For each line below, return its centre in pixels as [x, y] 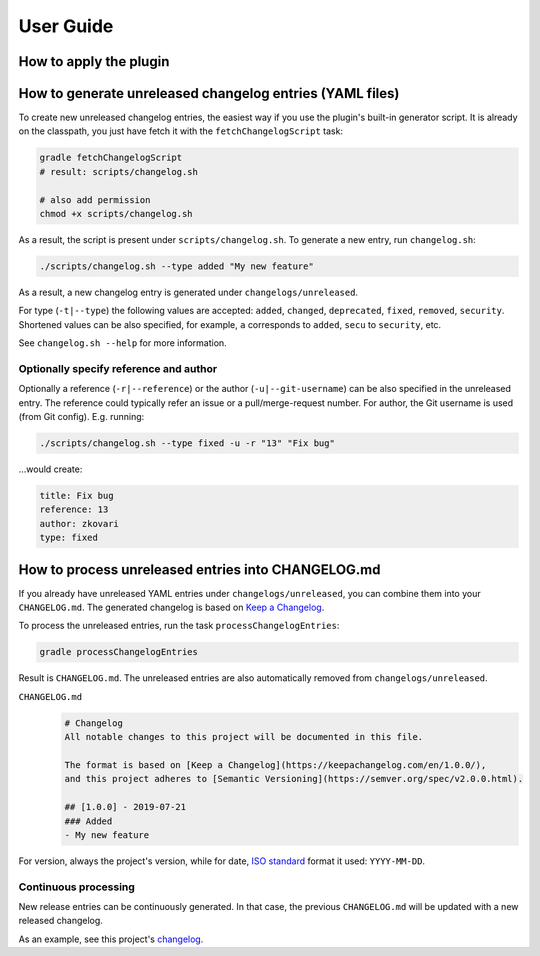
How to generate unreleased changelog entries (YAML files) [209, 93]
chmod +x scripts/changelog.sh [116, 214]
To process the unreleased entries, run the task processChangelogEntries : [179, 626]
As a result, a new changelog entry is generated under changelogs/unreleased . [188, 292]
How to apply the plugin [94, 61]
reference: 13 [74, 509]
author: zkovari [79, 523]
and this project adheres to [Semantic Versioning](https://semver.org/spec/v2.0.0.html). [294, 779]
